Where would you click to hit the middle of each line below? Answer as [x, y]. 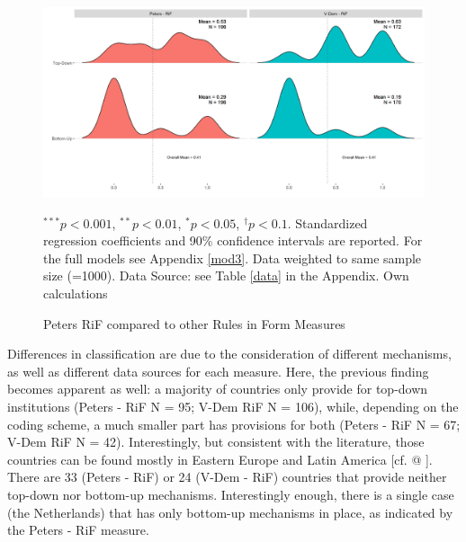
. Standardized [327, 222]
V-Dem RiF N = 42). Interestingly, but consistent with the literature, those [216, 442]
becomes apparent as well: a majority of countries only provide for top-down [218, 389]
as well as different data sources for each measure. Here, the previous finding [218, 371]
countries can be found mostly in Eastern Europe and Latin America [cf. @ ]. [220, 459]
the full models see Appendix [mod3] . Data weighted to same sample [233, 258]
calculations [76, 293]
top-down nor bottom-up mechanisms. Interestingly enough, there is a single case [231, 494]
